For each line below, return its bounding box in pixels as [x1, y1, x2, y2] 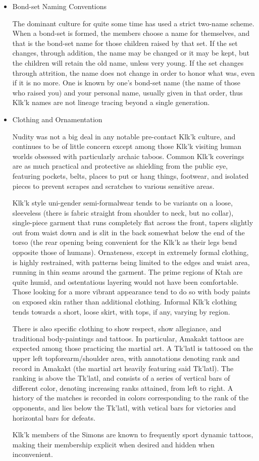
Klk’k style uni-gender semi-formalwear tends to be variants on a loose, [12, 197, 233, 208]
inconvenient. [12, 449, 53, 459]
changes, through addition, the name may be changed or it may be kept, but [12, 47, 249, 58]
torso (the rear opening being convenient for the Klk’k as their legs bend [12, 237, 237, 247]
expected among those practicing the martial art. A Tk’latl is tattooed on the [12, 343, 253, 353]
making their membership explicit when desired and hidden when [12, 439, 215, 449]
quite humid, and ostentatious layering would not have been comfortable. [12, 276, 239, 287]
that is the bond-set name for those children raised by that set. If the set [12, 37, 238, 48]
